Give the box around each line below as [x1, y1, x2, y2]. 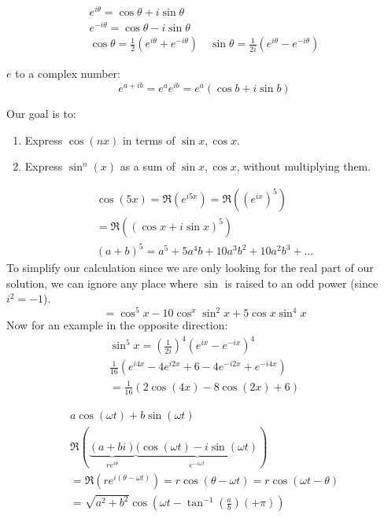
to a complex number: [15, 65, 121, 82]
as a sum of [120, 158, 175, 175]
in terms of [122, 131, 175, 148]
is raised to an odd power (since [224, 274, 378, 291]
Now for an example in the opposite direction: [6, 317, 228, 333]
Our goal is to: [6, 105, 76, 121]
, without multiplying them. [236, 158, 371, 175]
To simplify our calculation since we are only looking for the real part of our [6, 259, 374, 276]
